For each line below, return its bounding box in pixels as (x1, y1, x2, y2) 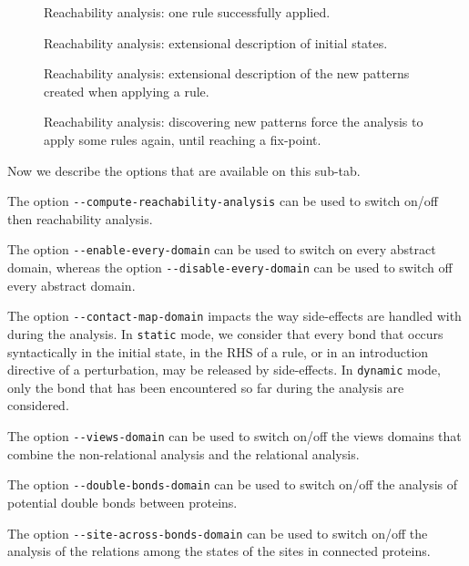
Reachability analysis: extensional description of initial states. (44, 33, 388, 52)
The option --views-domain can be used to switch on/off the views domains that (7, 427, 462, 446)
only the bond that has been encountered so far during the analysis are (7, 377, 404, 396)
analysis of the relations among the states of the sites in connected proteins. (7, 541, 431, 561)
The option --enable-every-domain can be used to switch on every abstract (7, 240, 436, 259)
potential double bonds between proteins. (7, 492, 238, 511)
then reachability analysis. (7, 209, 153, 228)
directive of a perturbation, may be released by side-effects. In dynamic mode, (7, 360, 441, 379)
